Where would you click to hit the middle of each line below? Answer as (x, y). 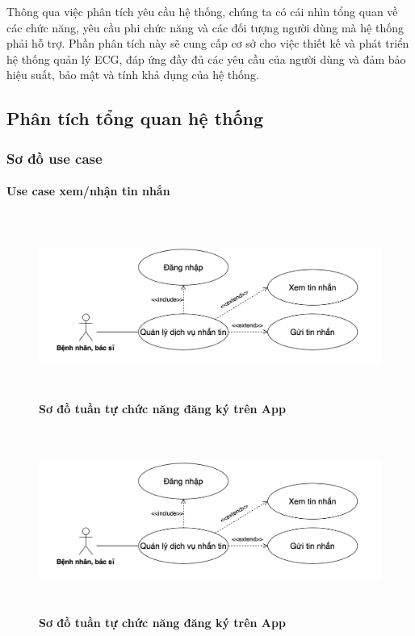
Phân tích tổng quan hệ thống (135, 118)
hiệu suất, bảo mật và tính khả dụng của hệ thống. (133, 75)
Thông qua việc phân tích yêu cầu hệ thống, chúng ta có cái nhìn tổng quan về (202, 11)
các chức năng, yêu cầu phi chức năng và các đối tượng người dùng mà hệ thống (205, 27)
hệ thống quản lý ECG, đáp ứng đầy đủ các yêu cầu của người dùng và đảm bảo (206, 59)
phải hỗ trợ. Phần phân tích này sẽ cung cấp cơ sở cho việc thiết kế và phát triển (208, 43)
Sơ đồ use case (54, 158)
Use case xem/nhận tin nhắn (88, 191)
